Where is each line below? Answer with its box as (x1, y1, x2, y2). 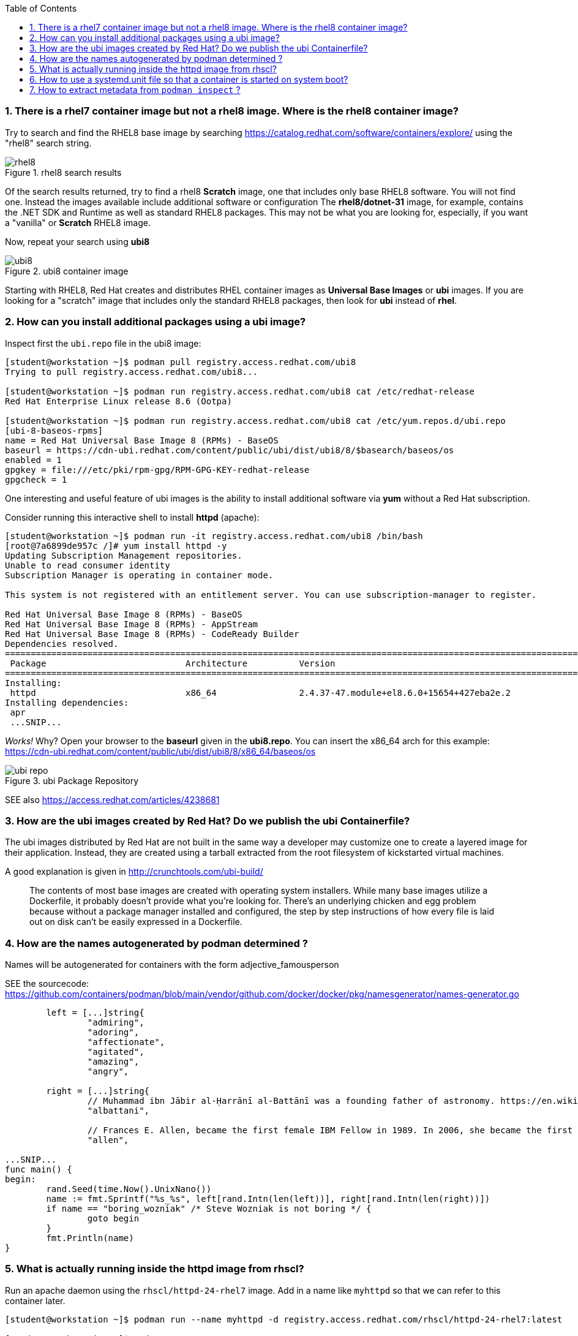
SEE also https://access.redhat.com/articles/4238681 (5, 794, 220, 805)
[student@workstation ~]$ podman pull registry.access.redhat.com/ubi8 (5, 357, 356, 367)
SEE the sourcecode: (5, 978, 89, 989)
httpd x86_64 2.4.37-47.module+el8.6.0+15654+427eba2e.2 (10, 687, 511, 698)
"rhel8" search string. (5, 137, 92, 148)
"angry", (87, 1066, 129, 1076)
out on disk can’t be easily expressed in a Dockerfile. (29, 916, 242, 927)
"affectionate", (87, 1037, 165, 1047)
